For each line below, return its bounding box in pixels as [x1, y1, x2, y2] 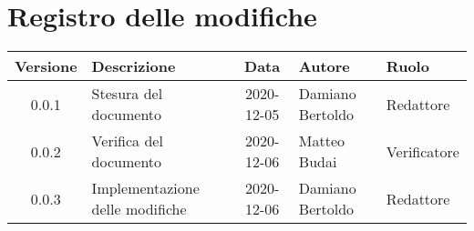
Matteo [298, 130, 345, 152]
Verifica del [91, 130, 163, 152]
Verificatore [386, 140, 459, 162]
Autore [298, 55, 350, 77]
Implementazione [91, 177, 200, 199]
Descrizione [91, 55, 176, 77]
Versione [15, 55, 77, 77]
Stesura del [91, 83, 163, 105]
